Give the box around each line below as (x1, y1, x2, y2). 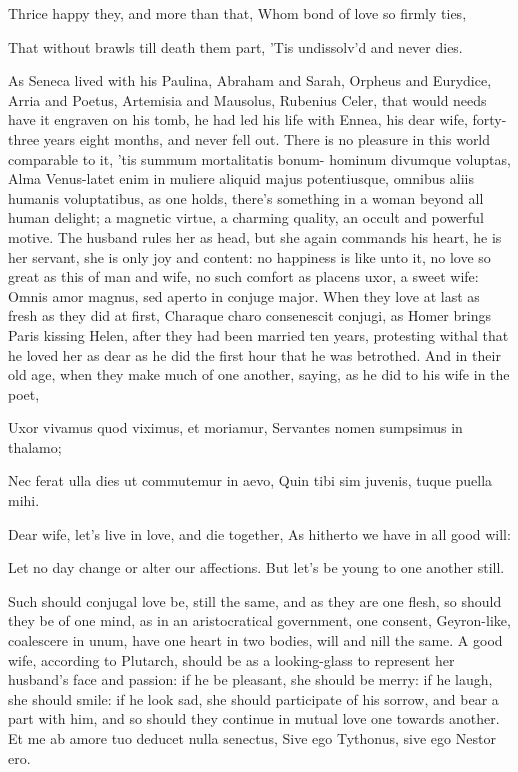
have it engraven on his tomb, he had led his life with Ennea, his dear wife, (8, 109, 468, 130)
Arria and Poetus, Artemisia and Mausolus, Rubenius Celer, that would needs (8, 89, 487, 110)
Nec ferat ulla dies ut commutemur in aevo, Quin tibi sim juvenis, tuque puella (8, 470, 493, 491)
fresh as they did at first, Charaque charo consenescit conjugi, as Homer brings (8, 305, 491, 326)
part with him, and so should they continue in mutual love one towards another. (8, 708, 500, 729)
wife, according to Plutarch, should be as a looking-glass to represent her (8, 649, 455, 670)
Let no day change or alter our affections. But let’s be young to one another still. (8, 557, 505, 578)
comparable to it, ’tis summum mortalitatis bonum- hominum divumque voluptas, (8, 148, 511, 169)
